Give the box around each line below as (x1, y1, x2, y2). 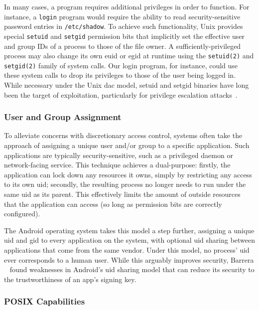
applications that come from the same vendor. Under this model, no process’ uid (4, 245, 250, 255)
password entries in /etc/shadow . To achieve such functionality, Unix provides (4, 21, 243, 31)
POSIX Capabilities (4, 295, 85, 308)
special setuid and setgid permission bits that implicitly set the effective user (4, 30, 245, 41)
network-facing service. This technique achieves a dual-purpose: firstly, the (4, 159, 231, 170)
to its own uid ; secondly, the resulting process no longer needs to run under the (4, 179, 246, 189)
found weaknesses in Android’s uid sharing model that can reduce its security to (9, 264, 255, 275)
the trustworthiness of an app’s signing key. (4, 274, 136, 284)
